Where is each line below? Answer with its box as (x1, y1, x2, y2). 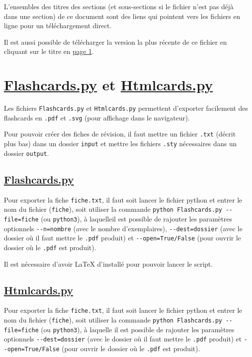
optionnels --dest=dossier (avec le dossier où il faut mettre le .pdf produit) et (4, 334, 242, 344)
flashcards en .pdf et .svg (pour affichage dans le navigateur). (4, 112, 190, 122)
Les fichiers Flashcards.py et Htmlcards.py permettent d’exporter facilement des (4, 103, 248, 113)
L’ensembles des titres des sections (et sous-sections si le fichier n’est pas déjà (4, 1, 234, 11)
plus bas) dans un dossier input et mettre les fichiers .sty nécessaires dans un (4, 138, 237, 149)
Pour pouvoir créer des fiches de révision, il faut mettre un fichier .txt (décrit (4, 129, 236, 139)
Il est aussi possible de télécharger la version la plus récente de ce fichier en (4, 36, 227, 47)
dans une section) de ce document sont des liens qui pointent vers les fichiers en (4, 11, 240, 21)
